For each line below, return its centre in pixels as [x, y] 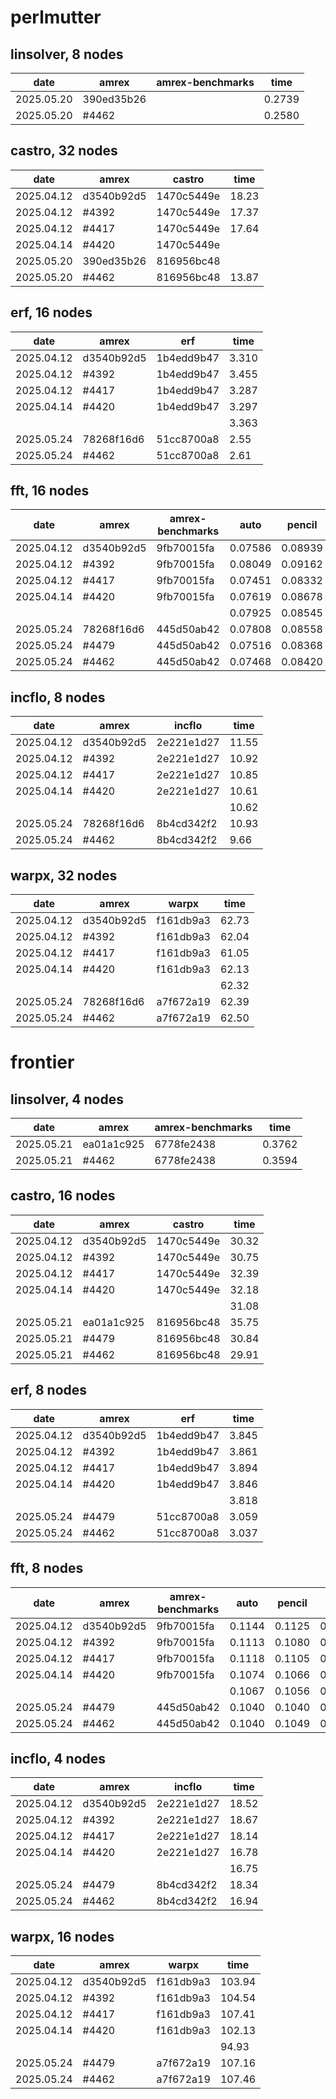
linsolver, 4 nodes [67, 1099]
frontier [42, 1062]
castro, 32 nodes [64, 151]
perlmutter [56, 17]
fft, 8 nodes [47, 1568]
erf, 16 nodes [51, 312]
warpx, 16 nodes [62, 1936]
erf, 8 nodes [49, 1390]
